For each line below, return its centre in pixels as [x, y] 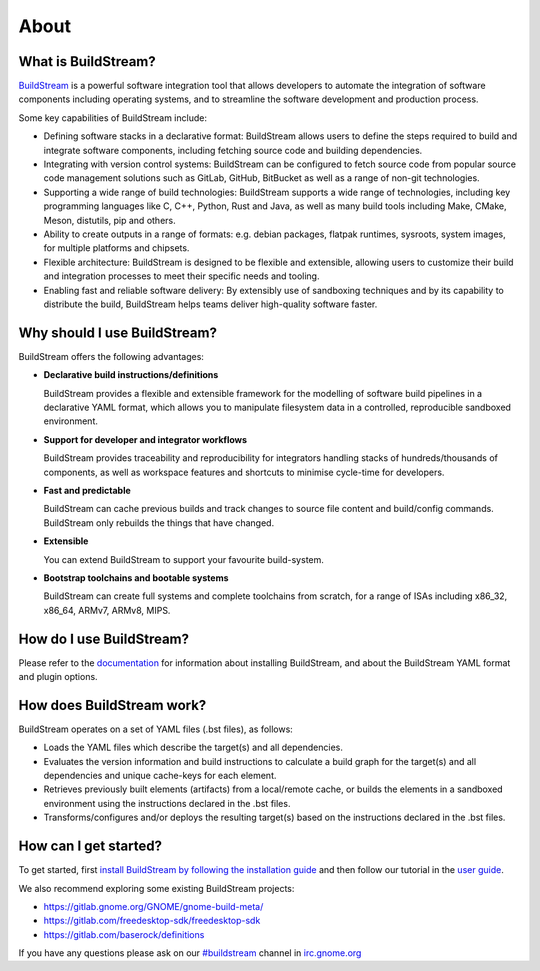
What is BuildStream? [87, 61]
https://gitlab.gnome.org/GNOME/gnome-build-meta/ [153, 906]
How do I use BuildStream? [104, 638]
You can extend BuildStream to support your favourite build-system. [184, 559]
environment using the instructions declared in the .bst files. [167, 803]
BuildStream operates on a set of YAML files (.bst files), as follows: [156, 729]
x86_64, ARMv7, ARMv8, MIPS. [107, 610]
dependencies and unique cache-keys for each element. [160, 776]
